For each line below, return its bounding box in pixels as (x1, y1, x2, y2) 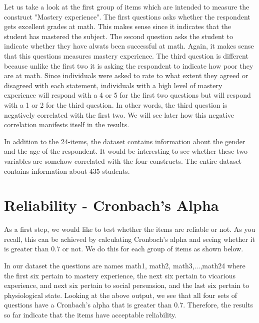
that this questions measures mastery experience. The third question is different (4, 50, 248, 61)
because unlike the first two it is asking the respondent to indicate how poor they (4, 60, 253, 71)
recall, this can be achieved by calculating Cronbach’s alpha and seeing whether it (4, 233, 255, 244)
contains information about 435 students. (4, 165, 130, 176)
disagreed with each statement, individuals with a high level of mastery (4, 80, 222, 90)
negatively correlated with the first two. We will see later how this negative (4, 109, 234, 120)
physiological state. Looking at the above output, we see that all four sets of (4, 289, 237, 300)
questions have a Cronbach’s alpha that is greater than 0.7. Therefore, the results (4, 299, 253, 310)
